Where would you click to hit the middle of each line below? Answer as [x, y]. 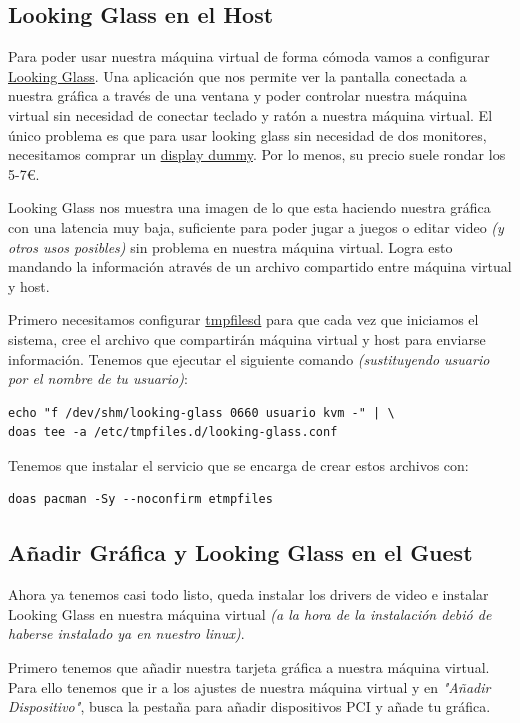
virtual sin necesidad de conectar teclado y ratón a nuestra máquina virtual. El [250, 114]
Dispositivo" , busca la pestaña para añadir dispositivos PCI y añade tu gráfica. [249, 706]
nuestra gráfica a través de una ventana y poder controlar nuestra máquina [238, 95]
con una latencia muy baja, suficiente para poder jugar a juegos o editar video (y [256, 226]
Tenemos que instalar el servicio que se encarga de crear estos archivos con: [238, 464]
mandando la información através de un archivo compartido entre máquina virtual [260, 266]
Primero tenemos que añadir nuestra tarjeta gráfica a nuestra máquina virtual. [249, 667]
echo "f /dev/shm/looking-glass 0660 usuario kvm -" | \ [201, 412]
